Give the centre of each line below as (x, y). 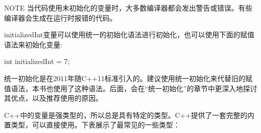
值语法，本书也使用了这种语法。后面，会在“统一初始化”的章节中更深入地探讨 (131, 88)
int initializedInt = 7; (37, 61)
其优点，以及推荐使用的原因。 (53, 98)
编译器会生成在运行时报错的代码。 (60, 17)
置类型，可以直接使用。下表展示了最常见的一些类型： (92, 125)
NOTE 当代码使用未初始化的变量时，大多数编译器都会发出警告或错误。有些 (128, 8)
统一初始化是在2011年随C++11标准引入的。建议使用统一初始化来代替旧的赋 (128, 78)
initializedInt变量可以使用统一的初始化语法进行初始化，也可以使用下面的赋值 (129, 35)
